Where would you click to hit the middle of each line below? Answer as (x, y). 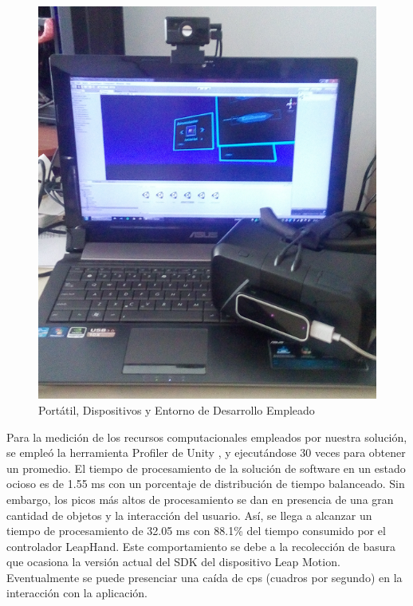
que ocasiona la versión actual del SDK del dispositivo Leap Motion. (173, 562)
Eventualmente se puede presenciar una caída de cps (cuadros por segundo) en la (205, 577)
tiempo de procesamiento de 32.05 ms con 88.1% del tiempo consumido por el (196, 531)
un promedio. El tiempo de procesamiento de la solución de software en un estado (206, 468)
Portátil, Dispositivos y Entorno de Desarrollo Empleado (177, 409)
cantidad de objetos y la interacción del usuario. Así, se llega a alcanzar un (189, 515)
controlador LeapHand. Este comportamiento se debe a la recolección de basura (201, 546)
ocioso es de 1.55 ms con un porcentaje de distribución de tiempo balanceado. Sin (206, 484)
